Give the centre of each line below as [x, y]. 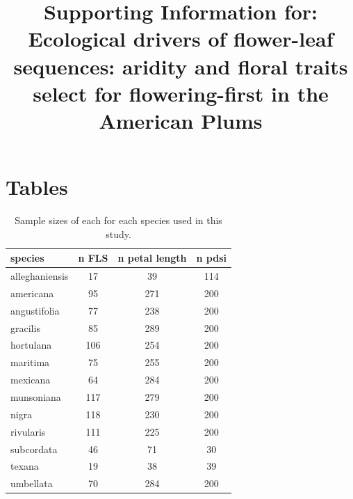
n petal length [152, 258]
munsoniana [36, 397]
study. [118, 233]
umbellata [32, 483]
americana [32, 293]
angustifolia [35, 310]
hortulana [31, 345]
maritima [30, 362]
